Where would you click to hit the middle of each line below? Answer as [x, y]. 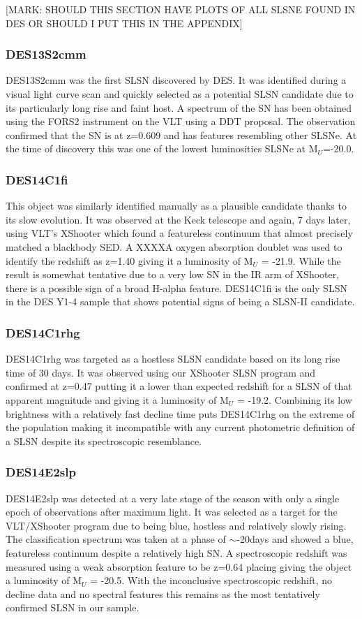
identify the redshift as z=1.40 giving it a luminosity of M [129, 260]
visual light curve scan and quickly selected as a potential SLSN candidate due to [180, 94]
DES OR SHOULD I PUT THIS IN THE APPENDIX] [124, 23]
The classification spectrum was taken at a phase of [116, 539]
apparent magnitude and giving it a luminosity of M [117, 399]
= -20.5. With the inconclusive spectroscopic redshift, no [211, 580]
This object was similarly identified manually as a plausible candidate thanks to [176, 206]
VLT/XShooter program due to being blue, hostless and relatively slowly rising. [176, 525]
